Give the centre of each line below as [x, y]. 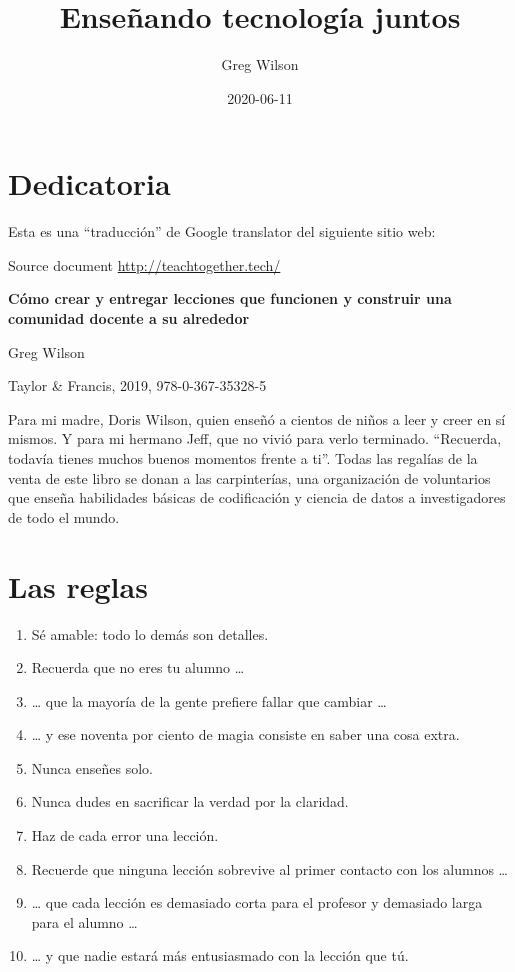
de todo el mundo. [64, 516]
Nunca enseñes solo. [92, 767]
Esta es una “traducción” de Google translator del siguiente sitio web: [222, 231]
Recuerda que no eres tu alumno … [138, 667]
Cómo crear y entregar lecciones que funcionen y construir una [230, 298]
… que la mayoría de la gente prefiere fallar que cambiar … [209, 700]
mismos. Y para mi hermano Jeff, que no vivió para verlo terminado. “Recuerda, [255, 438]
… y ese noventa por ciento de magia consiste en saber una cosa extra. [245, 734]
